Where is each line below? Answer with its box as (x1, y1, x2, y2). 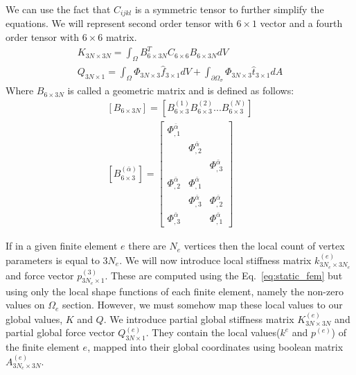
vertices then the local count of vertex (184, 238, 345, 253)
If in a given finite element (6, 238, 118, 253)
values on (6, 297, 45, 312)
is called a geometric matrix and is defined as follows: (67, 83, 294, 98)
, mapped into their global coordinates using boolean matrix (87, 340, 344, 354)
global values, (6, 311, 63, 326)
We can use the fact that (6, 2, 111, 16)
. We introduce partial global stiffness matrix (103, 311, 294, 326)
